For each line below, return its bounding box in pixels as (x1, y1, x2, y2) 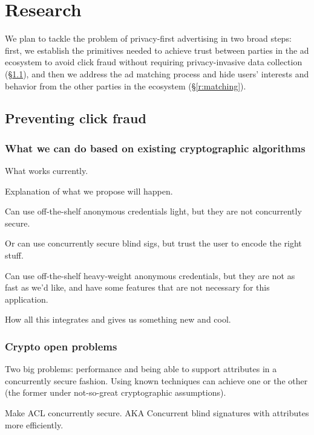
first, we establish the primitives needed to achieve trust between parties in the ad (5, 43, 309, 56)
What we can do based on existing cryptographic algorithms (5, 140, 306, 155)
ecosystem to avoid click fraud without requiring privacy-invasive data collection (5, 56, 303, 68)
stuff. (5, 249, 24, 262)
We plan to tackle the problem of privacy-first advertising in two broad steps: (5, 32, 292, 45)
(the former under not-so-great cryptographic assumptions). (5, 386, 226, 399)
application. (5, 292, 48, 305)
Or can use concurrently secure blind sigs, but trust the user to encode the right (5, 237, 302, 250)
